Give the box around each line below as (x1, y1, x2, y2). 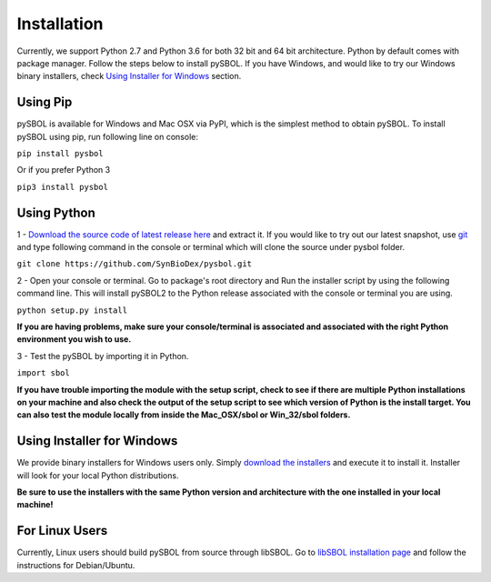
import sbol (16, 368, 70, 378)
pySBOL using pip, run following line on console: (16, 131, 199, 142)
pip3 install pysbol (16, 182, 109, 192)
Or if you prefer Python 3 (16, 165, 111, 176)
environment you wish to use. (16, 334, 132, 345)
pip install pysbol (16, 148, 104, 159)
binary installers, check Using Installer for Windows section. (16, 71, 242, 82)
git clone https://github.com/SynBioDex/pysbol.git (16, 259, 253, 269)
